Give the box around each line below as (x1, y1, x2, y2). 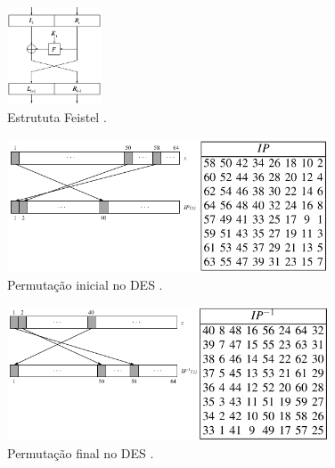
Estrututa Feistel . (7, 107, 107, 126)
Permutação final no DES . (7, 443, 154, 462)
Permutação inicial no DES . (7, 275, 163, 294)
